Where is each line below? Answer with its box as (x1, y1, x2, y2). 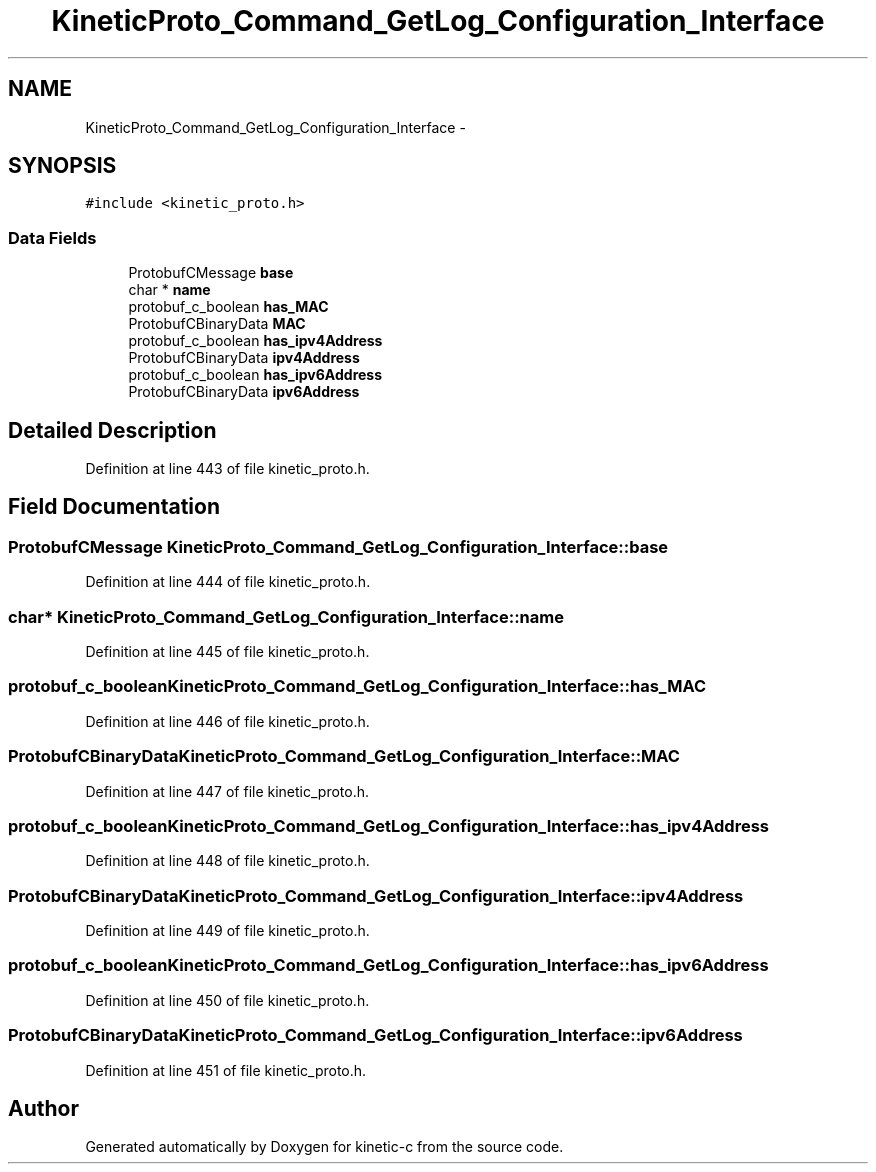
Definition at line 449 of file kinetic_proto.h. (85, 922, 370, 939)
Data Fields (8, 227, 97, 248)
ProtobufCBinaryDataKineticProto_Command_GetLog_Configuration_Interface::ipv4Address (8, 885, 744, 906)
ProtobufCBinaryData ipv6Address (128, 383, 360, 401)
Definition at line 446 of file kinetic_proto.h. (85, 712, 370, 730)
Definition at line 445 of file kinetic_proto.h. (85, 643, 370, 660)
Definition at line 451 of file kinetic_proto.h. (85, 1061, 367, 1079)
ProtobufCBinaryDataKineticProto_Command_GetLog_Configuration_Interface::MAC (8, 746, 680, 767)
